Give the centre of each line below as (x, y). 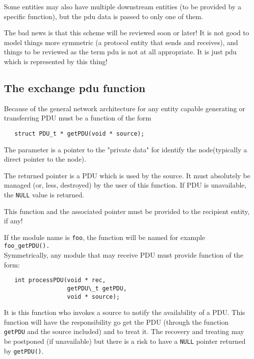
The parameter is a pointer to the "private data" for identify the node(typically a (126, 149)
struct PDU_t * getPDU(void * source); (79, 133)
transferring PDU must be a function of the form (78, 118)
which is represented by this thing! (56, 61)
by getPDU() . (24, 350)
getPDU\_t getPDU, (97, 288)
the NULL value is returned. (44, 194)
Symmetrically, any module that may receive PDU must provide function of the (124, 255)
